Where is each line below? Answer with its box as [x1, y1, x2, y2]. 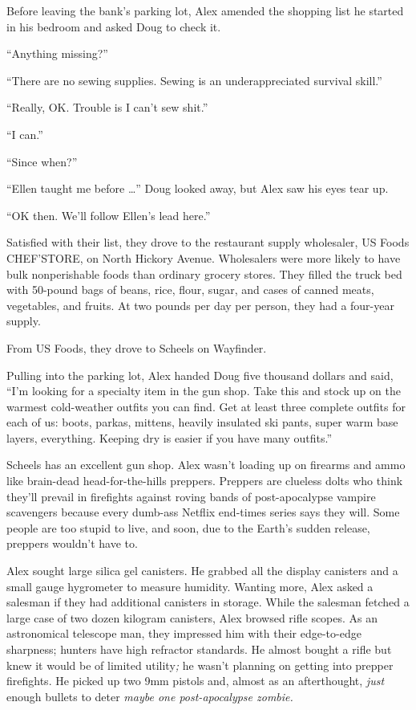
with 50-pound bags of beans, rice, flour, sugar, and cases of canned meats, [6, 281, 374, 298]
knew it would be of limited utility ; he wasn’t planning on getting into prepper [6, 656, 394, 673]
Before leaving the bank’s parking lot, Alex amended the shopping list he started [6, 2, 404, 18]
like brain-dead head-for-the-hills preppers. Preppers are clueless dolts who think [6, 472, 403, 489]
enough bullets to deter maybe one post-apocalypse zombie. [6, 688, 293, 704]
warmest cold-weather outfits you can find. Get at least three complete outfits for [6, 398, 406, 414]
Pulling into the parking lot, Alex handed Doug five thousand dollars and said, [6, 366, 394, 383]
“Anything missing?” [6, 45, 108, 62]
